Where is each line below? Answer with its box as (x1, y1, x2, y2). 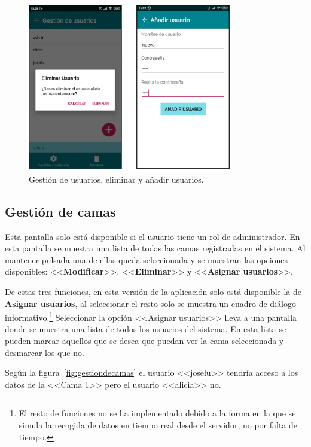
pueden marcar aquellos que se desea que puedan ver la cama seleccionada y (5, 335, 284, 347)
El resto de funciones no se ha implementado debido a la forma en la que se (19, 407, 296, 419)
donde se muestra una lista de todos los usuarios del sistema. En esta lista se (5, 323, 286, 335)
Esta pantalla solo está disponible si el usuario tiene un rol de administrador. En (5, 230, 300, 242)
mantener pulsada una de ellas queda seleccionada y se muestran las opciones (5, 253, 288, 266)
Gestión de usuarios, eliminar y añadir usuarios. (29, 172, 204, 185)
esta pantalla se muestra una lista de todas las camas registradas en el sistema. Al (5, 242, 306, 254)
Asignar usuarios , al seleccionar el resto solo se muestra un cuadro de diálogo (5, 297, 296, 309)
